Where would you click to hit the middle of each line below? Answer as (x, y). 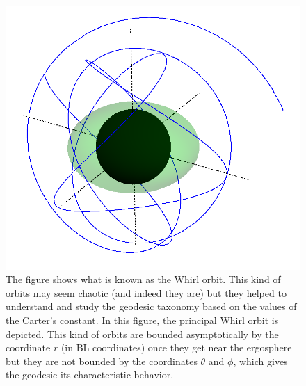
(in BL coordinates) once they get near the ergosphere (176, 347)
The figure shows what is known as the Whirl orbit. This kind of (143, 279)
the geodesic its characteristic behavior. (90, 375)
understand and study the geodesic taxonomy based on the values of (151, 306)
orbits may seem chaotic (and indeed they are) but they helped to (146, 292)
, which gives (260, 361)
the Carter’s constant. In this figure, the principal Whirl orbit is (142, 320)
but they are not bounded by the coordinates (102, 361)
